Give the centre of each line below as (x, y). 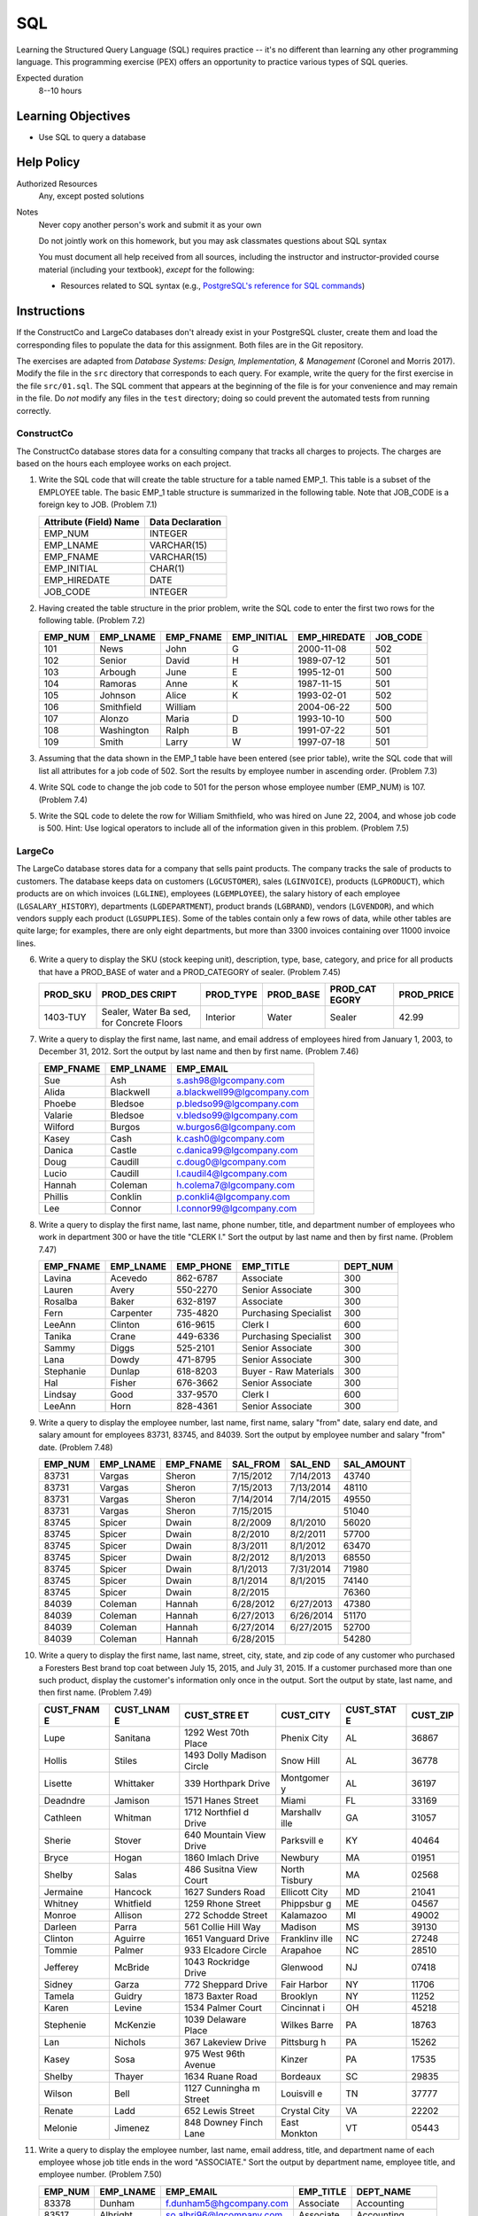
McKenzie (135, 2025)
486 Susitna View (221, 1869)
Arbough (118, 672)
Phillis (56, 1197)
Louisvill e (301, 2094)
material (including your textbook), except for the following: (146, 269)
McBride (131, 1967)
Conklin (126, 1197)
